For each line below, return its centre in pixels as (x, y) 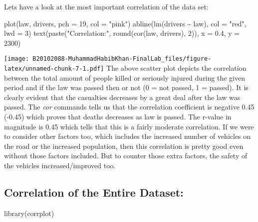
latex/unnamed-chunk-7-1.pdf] (54, 69)
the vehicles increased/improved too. (60, 166)
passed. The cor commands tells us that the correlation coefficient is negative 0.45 (129, 107)
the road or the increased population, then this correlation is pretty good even (124, 146)
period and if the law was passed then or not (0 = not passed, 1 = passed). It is (126, 87)
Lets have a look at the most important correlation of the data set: (106, 6)
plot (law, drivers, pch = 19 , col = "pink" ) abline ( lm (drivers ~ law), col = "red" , (125, 23)
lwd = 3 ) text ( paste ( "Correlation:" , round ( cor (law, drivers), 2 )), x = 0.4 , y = (122, 33)
